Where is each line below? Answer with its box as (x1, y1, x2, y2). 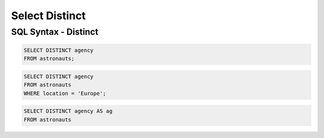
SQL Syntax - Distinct (11, 26, 98, 37)
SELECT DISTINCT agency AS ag (23, 108, 113, 115)
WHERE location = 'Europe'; (23, 90, 106, 97)
